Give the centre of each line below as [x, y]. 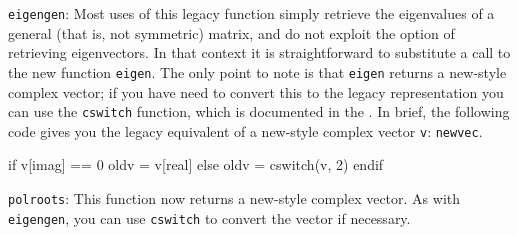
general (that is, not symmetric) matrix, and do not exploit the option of [231, 32]
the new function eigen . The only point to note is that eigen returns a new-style [257, 71]
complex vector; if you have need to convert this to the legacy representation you [256, 91]
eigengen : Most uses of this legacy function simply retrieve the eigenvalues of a [251, 13]
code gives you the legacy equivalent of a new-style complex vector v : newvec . [245, 130]
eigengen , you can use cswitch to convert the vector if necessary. [209, 217]
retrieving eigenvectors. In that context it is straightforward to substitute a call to [259, 52]
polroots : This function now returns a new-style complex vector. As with [234, 198]
